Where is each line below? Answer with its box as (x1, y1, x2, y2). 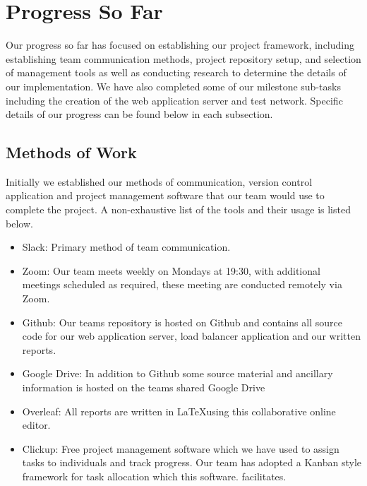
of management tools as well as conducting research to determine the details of (6, 65, 347, 80)
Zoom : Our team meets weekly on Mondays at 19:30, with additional (22, 263, 320, 278)
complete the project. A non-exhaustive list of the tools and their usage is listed (6, 202, 351, 217)
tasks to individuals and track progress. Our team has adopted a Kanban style (22, 455, 362, 470)
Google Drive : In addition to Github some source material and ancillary (22, 366, 333, 381)
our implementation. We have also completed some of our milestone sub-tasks (6, 78, 341, 93)
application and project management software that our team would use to (6, 188, 325, 203)
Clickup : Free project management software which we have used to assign (22, 441, 339, 456)
